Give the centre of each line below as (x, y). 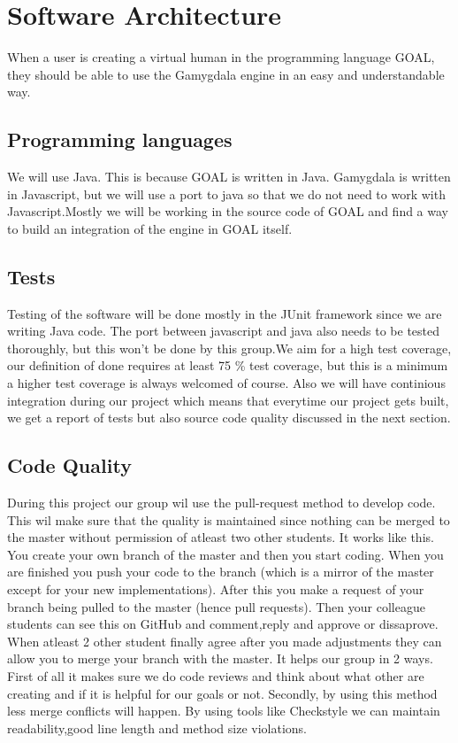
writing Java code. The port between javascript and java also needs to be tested (224, 331)
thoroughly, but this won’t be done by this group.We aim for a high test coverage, (229, 348)
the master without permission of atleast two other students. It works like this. (221, 537)
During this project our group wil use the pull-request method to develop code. (221, 503)
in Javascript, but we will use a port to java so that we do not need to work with (226, 193)
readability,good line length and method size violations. (157, 728)
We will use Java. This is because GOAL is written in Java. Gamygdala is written (229, 177)
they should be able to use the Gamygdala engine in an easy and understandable (226, 74)
